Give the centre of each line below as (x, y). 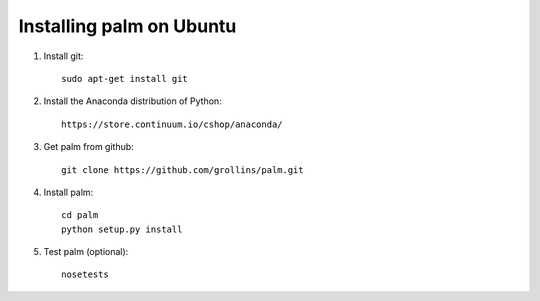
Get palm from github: (88, 147)
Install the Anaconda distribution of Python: (132, 101)
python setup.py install (122, 229)
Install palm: (68, 192)
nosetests (85, 274)
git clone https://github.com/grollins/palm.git (182, 169)
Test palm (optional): (86, 252)
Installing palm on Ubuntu (127, 26)
